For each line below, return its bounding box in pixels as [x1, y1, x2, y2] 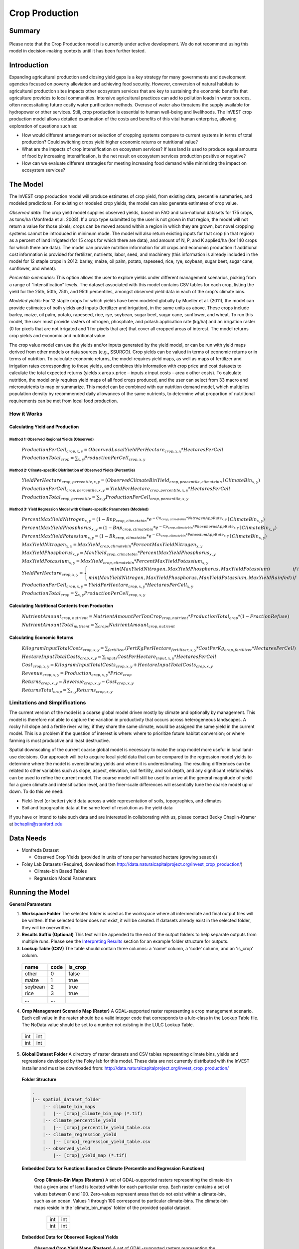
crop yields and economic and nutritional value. [9, 333, 107, 339]
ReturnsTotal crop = [21, 687, 67, 694]
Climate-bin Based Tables [34, 868, 87, 874]
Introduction [9, 60, 49, 69]
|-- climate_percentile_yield [42, 1118, 117, 1124]
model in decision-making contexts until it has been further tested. [9, 47, 146, 53]
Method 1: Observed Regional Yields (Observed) [9, 437, 94, 442]
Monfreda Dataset [21, 847, 59, 853]
